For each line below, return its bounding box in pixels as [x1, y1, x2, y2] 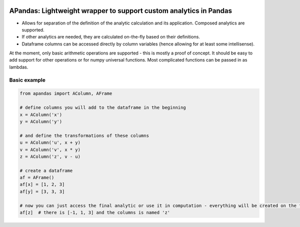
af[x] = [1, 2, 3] [19, 181, 65, 187]
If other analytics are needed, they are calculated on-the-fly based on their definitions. [21, 34, 200, 40]
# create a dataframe [19, 167, 73, 173]
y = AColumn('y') [19, 118, 62, 124]
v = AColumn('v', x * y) [19, 146, 81, 152]
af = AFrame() [19, 175, 54, 180]
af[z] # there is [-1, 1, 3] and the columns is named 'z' [19, 210, 170, 215]
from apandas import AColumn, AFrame [19, 90, 112, 96]
